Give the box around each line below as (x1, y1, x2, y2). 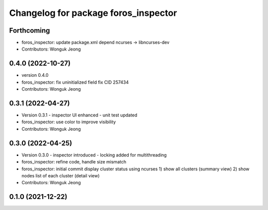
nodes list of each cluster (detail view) (21, 172, 100, 178)
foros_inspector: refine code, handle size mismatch (21, 159, 127, 165)
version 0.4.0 (21, 72, 49, 78)
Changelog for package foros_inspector (9, 7, 177, 18)
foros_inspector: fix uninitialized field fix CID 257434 (21, 79, 129, 85)
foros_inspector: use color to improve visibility (21, 119, 116, 125)
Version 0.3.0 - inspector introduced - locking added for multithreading (21, 152, 167, 158)
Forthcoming (9, 26, 50, 35)
